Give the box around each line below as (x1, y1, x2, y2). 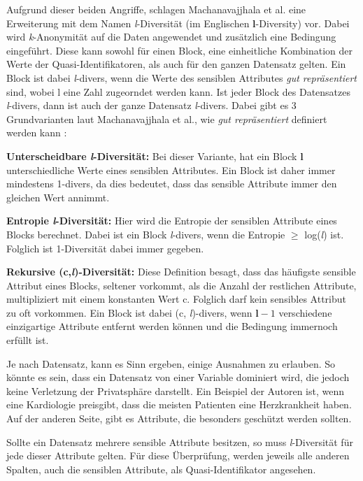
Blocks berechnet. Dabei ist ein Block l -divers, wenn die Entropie (6, 227, 285, 241)
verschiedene (278, 305, 332, 320)
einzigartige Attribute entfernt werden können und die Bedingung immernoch (6, 319, 338, 333)
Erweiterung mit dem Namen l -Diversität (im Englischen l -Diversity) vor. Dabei (6, 15, 350, 30)
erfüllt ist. (6, 333, 49, 347)
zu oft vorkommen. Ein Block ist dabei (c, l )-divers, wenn (6, 305, 252, 320)
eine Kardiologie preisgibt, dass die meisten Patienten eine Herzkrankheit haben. (6, 397, 352, 412)
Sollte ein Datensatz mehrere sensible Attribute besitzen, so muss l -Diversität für (6, 434, 353, 449)
